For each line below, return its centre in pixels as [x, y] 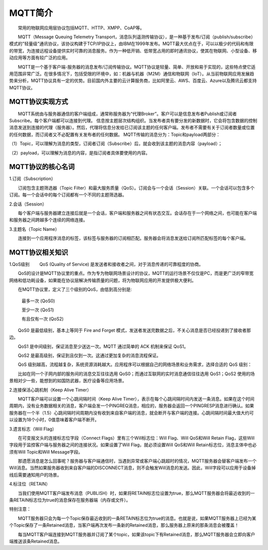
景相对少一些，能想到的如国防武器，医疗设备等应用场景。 [68, 381]
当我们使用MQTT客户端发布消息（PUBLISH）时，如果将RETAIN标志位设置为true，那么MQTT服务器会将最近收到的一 [136, 493]
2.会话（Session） [28, 204]
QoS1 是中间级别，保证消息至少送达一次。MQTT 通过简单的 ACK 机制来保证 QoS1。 [103, 346]
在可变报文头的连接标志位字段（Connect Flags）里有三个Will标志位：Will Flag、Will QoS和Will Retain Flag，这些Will [136, 438]
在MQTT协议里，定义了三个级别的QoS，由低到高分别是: [75, 289]
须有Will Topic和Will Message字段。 [46, 452]
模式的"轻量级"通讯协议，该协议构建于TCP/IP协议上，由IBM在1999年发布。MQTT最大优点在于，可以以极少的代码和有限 [131, 44]
